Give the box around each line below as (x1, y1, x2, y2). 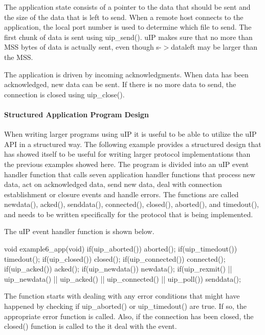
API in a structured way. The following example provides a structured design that (4, 138, 261, 149)
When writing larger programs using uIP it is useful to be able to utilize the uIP (4, 129, 257, 139)
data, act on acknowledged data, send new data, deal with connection (4, 179, 222, 190)
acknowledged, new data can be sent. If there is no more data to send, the (4, 79, 236, 90)
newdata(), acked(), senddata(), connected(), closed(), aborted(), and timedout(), (4, 199, 259, 210)
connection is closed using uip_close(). (4, 89, 125, 99)
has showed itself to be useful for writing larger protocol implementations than (4, 149, 251, 159)
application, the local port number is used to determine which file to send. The (4, 22, 252, 32)
